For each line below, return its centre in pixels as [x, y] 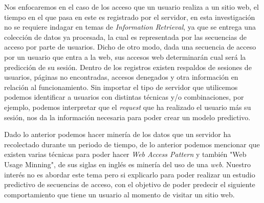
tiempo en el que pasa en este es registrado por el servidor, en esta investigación [130, 17]
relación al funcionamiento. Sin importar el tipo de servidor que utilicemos [121, 87]
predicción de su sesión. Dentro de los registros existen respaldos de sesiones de [128, 67]
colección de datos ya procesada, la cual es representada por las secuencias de [125, 37]
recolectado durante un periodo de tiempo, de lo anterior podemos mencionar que [132, 144]
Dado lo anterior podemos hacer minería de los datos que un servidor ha [118, 134]
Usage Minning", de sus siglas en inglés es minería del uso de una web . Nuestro [127, 164]
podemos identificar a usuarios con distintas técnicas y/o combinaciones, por [124, 97]
